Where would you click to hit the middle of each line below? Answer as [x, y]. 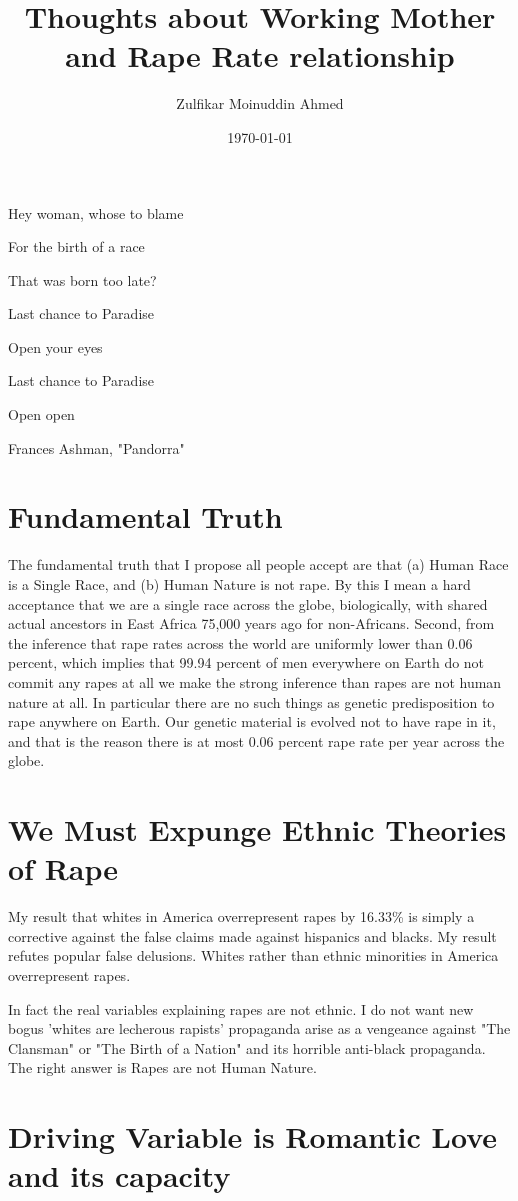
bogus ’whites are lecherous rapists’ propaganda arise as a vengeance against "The [259, 1028]
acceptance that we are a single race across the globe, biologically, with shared [248, 603]
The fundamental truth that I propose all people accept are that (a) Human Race [258, 564]
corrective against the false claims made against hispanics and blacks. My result [252, 935]
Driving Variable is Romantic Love [253, 1136]
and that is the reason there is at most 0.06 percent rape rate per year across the [256, 740]
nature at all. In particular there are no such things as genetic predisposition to [251, 701]
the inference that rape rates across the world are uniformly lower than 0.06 [240, 642]
